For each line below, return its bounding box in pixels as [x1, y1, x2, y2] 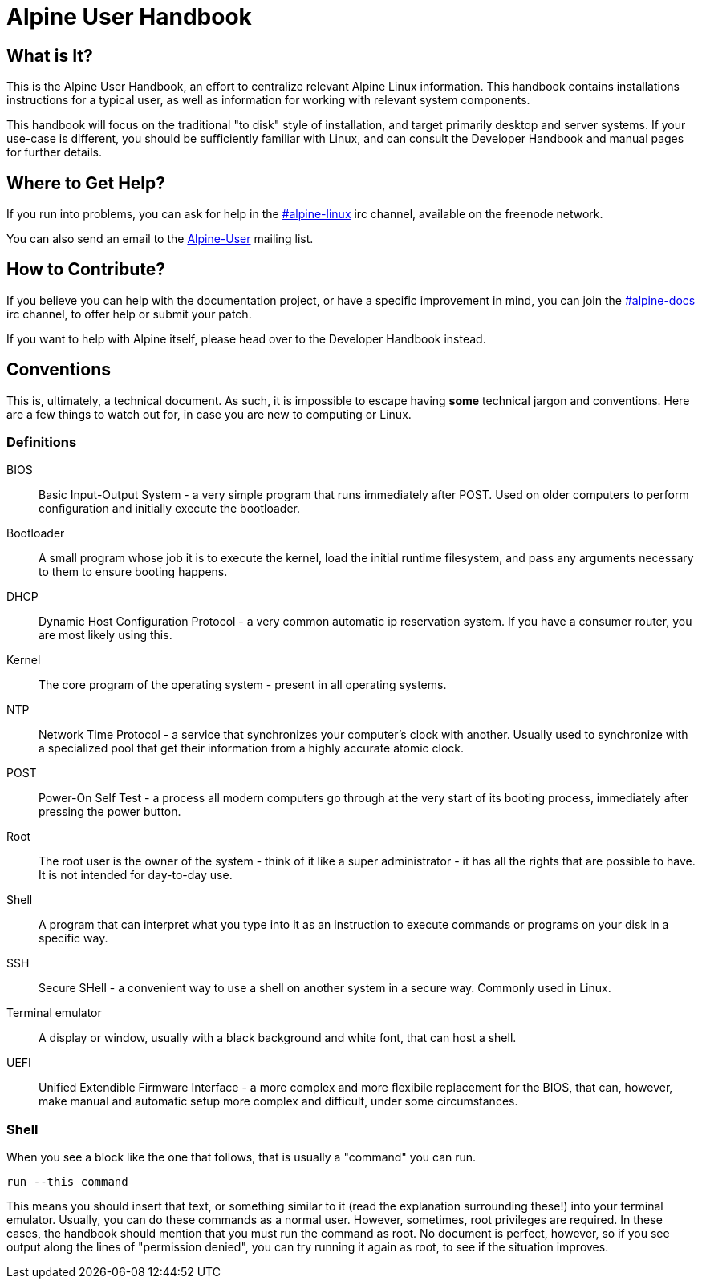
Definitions [6, 434, 77, 451]
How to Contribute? [6, 259, 166, 280]
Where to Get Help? [6, 172, 166, 193]
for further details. [6, 145, 102, 160]
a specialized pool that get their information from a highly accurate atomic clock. [39, 741, 464, 756]
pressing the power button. [39, 805, 181, 819]
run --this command [6, 1175, 128, 1189]
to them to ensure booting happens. [39, 565, 228, 579]
